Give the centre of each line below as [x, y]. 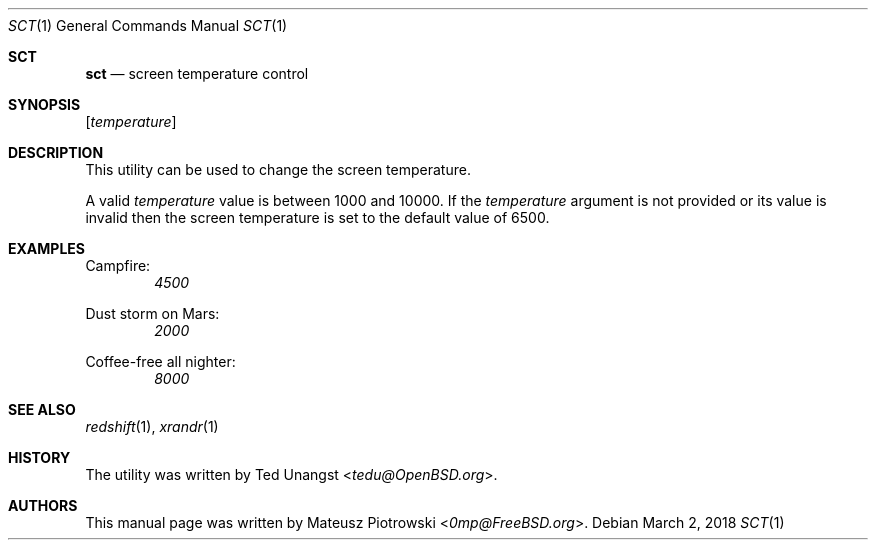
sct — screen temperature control [197, 73]
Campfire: [118, 265]
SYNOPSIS [44, 104]
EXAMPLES [46, 248]
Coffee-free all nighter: [160, 361]
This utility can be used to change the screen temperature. [278, 169]
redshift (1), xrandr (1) [152, 426]
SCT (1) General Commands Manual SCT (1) [148, 25]
